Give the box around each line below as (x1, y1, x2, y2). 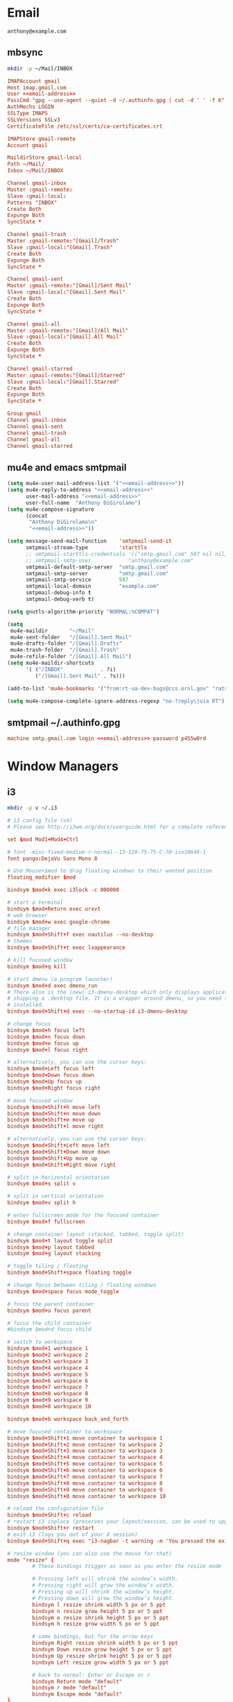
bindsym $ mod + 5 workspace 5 (7, 1371, 89, 1378)
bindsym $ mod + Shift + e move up (7, 1116, 95, 1124)
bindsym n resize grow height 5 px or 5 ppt (32, 1608, 163, 1615)
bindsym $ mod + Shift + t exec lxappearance (7, 944, 126, 952)
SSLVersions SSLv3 (7, 116, 60, 123)
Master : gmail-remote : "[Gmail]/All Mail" (7, 327, 129, 334)
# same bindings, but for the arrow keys (32, 1633, 154, 1640)
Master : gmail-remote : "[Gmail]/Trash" (7, 237, 119, 244)
